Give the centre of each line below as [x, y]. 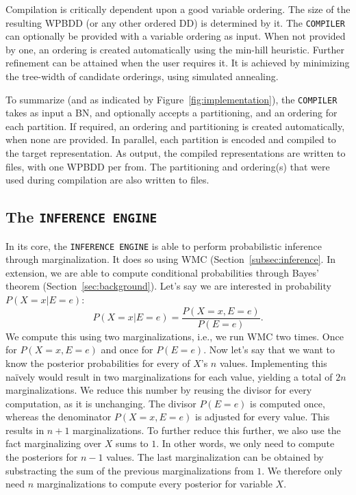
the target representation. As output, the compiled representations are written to [176, 153]
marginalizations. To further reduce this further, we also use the [207, 430]
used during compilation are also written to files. [107, 180]
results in [25, 430]
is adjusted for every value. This [262, 417]
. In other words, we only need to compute [245, 443]
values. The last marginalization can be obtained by [215, 457]
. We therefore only [302, 470]
